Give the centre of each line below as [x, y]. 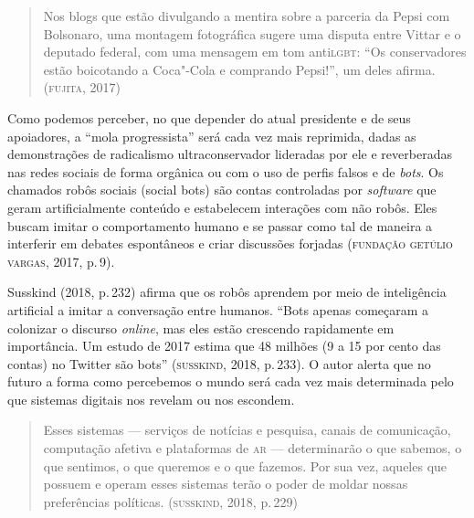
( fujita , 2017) [82, 87]
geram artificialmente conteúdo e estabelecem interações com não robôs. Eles [222, 207]
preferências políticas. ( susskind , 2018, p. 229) [170, 501]
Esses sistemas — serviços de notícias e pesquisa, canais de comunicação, [247, 430]
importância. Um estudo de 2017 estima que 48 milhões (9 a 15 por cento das [224, 346]
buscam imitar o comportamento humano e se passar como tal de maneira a [220, 225]
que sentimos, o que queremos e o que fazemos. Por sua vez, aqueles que [245, 465]
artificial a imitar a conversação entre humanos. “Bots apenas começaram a [218, 309]
